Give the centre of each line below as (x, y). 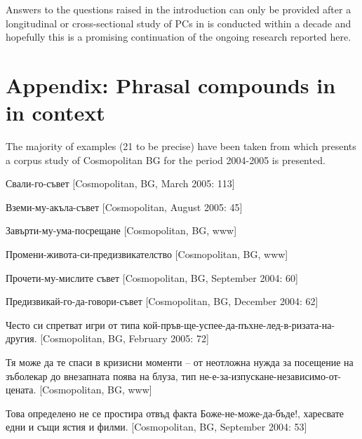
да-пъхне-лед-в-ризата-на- (280, 324)
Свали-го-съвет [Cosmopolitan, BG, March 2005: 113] (120, 183)
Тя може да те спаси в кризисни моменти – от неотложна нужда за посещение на (180, 362)
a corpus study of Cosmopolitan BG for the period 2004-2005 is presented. (166, 160)
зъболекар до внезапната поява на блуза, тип (101, 376)
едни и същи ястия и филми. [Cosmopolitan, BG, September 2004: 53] (156, 427)
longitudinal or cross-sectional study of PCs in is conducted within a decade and (179, 23)
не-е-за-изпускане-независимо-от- (270, 376)
